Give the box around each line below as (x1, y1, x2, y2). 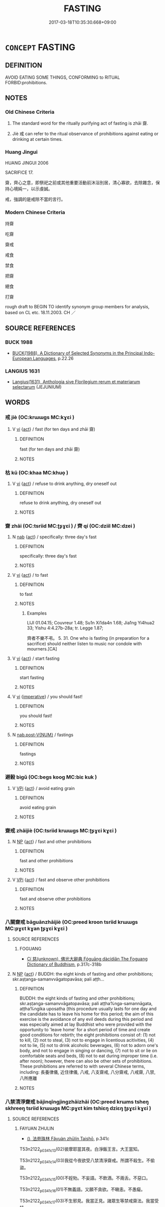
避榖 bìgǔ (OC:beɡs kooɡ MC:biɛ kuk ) (5, 774, 97, 781)
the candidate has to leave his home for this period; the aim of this (19, 1011, 154, 1017)
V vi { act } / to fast (12, 572, 48, 578)
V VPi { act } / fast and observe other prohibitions (12, 877, 110, 882)
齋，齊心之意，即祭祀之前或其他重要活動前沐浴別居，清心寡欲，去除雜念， (5, 179, 156, 185)
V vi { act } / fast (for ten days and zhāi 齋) (12, 426, 96, 432)
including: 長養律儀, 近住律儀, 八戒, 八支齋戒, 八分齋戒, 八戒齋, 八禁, (19, 1069, 156, 1075)
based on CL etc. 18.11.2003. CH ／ (5, 310, 76, 316)
